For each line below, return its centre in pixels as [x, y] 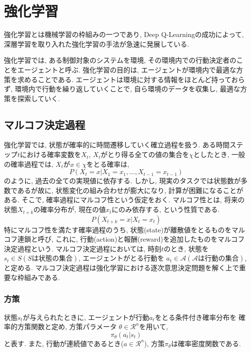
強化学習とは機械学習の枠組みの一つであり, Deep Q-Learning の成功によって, [124, 34]
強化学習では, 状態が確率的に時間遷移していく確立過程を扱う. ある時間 [117, 145]
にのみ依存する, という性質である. [166, 209]
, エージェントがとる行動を [121, 258]
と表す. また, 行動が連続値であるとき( [64, 343]
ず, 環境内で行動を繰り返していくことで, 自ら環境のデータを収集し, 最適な [122, 89]
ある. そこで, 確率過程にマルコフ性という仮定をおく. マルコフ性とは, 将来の [124, 200]
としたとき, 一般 [219, 154]
